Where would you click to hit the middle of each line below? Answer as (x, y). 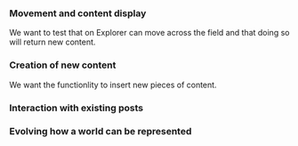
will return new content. (52, 42)
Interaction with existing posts (77, 108)
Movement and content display (78, 13)
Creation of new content (63, 65)
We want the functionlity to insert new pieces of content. (113, 85)
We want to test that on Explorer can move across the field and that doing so (149, 33)
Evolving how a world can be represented (101, 132)
